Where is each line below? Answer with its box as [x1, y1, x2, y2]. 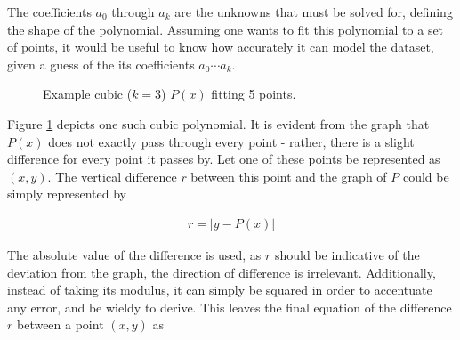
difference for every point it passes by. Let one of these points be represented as [7, 150, 440, 168]
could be [402, 166, 449, 185]
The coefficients [7, 3, 92, 20]
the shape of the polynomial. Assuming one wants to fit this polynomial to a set [7, 20, 444, 38]
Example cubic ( [43, 85, 133, 103]
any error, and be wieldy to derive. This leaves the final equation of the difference [7, 297, 452, 316]
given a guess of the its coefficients [7, 54, 195, 73]
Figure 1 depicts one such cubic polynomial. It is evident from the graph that [7, 114, 430, 133]
